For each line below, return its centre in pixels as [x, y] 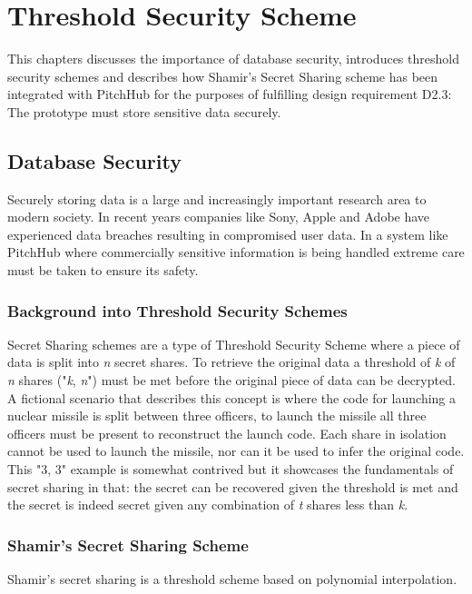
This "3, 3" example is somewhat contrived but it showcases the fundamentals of [231, 469]
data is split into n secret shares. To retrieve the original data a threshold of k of [231, 362]
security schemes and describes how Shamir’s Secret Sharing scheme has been [223, 76]
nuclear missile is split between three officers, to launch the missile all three [217, 416]
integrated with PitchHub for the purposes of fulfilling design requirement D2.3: [230, 94]
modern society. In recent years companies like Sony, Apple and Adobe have [219, 217]
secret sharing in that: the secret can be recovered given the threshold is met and [233, 486]
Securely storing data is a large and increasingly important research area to [217, 198]
